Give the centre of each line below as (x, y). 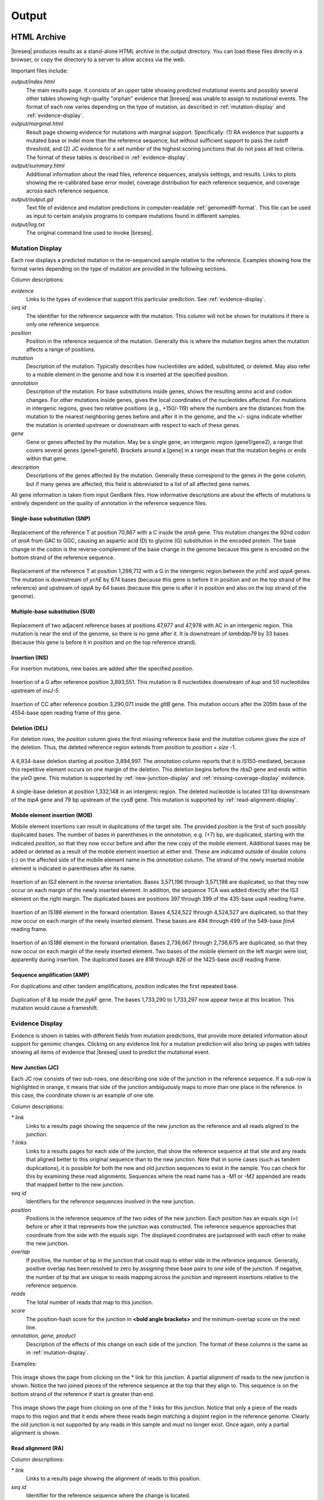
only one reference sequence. (63, 325)
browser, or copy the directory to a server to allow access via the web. (98, 59)
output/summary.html (38, 166)
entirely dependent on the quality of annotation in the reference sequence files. (109, 503)
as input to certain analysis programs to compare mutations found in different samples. (133, 216)
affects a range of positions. (61, 349)
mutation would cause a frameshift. (55, 1008)
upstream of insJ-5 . (35, 691)
